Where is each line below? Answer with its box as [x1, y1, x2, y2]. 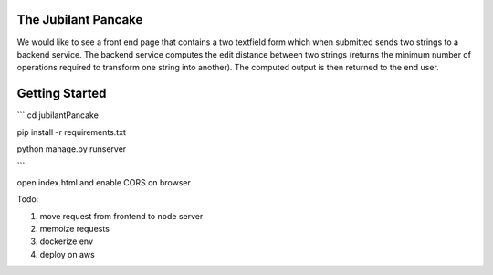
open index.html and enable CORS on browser [16, 176, 192, 187]
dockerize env [39, 236, 94, 247]
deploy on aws [39, 249, 95, 259]
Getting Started [16, 86, 107, 101]
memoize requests [39, 223, 110, 234]
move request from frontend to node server [39, 210, 204, 221]
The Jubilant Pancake [16, 12, 143, 27]
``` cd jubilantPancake [16, 110, 100, 121]
